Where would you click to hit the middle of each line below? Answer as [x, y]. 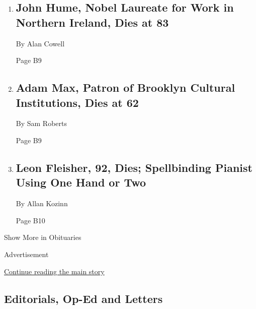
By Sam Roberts [41, 123]
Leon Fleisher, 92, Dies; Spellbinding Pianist [134, 167]
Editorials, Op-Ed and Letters [83, 298]
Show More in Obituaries [43, 237]
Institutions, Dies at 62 [77, 102]
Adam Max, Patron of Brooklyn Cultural [125, 87]
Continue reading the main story [54, 271]
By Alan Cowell [40, 43]
